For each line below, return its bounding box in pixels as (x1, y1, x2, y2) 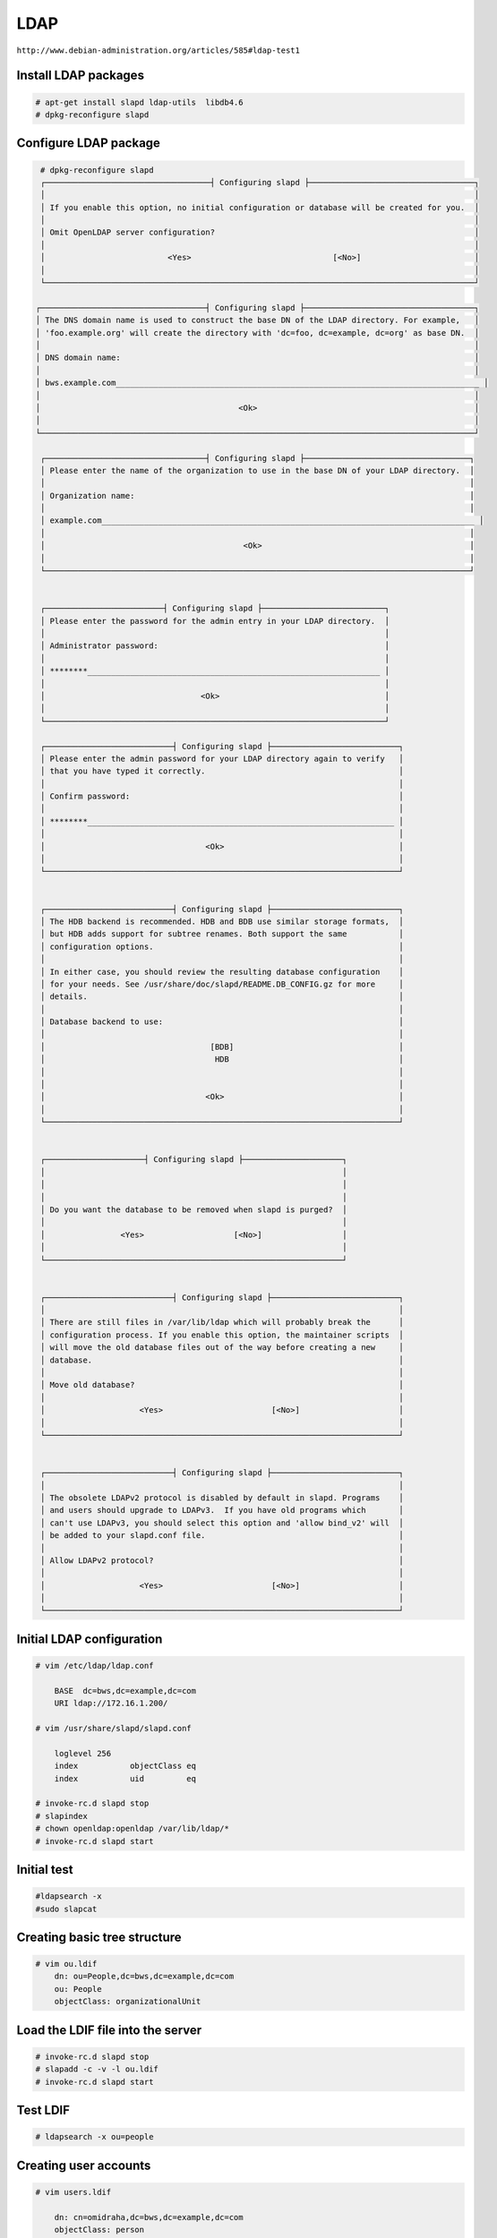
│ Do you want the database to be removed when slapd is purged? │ (40, 1204, 347, 1215)
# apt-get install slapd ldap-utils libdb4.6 (35, 97, 244, 107)
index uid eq (54, 1773, 197, 1783)
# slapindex (35, 1811, 89, 1821)
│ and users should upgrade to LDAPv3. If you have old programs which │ (40, 1505, 405, 1516)
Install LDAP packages (16, 68, 145, 83)
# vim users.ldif (35, 2187, 112, 2197)
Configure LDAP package (16, 135, 161, 151)
